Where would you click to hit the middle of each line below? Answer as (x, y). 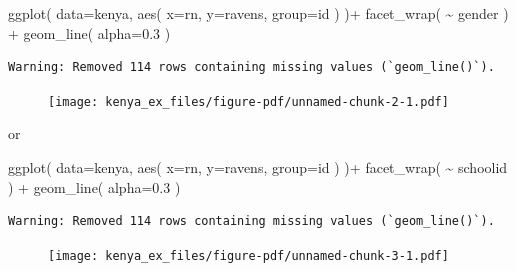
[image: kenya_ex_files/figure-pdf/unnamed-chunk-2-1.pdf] (248, 101)
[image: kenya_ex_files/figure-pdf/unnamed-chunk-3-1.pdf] (248, 255)
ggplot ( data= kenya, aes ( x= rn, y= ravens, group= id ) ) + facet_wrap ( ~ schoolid (258, 167)
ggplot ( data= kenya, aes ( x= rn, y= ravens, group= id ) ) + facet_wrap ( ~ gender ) (258, 13)
